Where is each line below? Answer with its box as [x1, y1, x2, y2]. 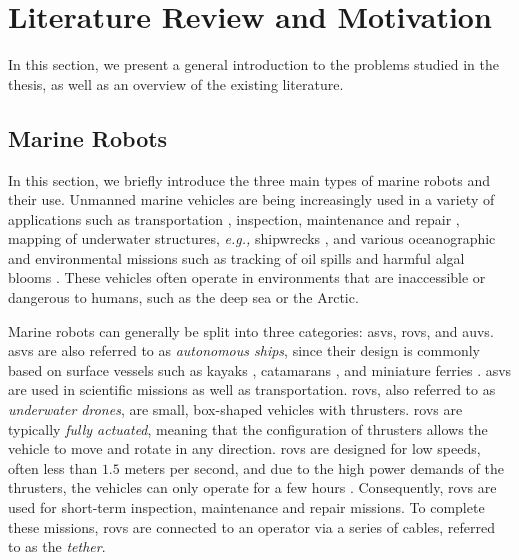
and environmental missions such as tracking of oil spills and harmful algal [8, 247, 465, 268]
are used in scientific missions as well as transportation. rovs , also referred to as [8, 379, 496, 400]
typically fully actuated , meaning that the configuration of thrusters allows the [8, 418, 488, 439]
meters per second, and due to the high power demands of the [124, 457, 504, 478]
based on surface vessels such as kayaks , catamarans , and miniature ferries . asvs [8, 359, 512, 380]
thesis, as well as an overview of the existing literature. [8, 73, 344, 94]
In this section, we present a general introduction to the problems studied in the [8, 54, 499, 75]
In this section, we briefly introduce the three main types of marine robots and [8, 169, 490, 190]
